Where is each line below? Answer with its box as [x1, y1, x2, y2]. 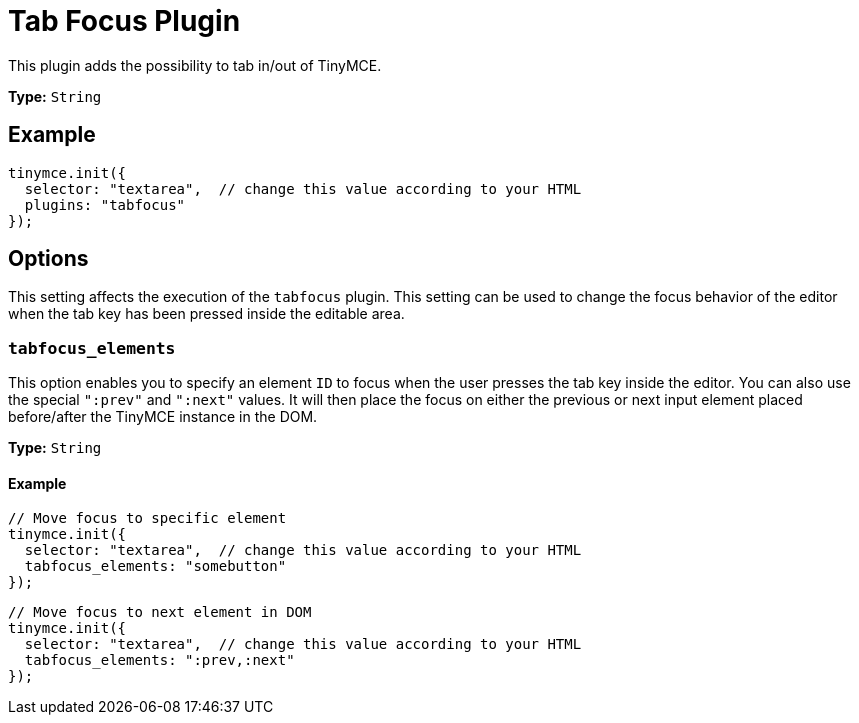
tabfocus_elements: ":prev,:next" [24, 652, 295, 669]
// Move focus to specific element [8, 510, 287, 527]
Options [8, 246, 89, 272]
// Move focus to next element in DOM [8, 604, 312, 621]
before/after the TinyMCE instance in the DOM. [8, 408, 318, 426]
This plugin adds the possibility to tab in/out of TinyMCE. [8, 56, 382, 74]
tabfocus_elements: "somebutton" [24, 558, 287, 575]
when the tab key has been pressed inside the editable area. [8, 305, 405, 323]
